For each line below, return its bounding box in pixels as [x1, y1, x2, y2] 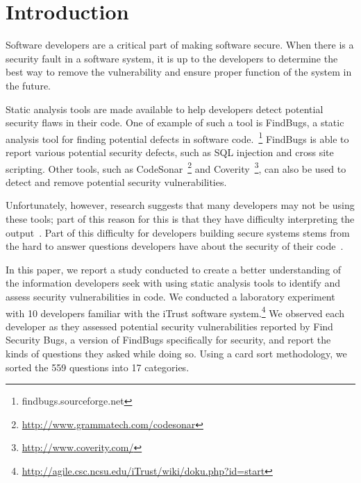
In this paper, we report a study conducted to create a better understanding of [6, 262, 342, 276]
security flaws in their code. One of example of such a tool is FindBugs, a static [6, 115, 344, 130]
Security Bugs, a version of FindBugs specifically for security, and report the [6, 332, 331, 347]
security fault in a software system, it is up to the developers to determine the [6, 51, 338, 65]
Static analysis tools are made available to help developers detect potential [6, 101, 324, 116]
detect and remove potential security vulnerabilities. [6, 174, 227, 189]
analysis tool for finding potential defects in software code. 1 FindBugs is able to [6, 129, 349, 146]
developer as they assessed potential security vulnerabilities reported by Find [6, 319, 333, 333]
